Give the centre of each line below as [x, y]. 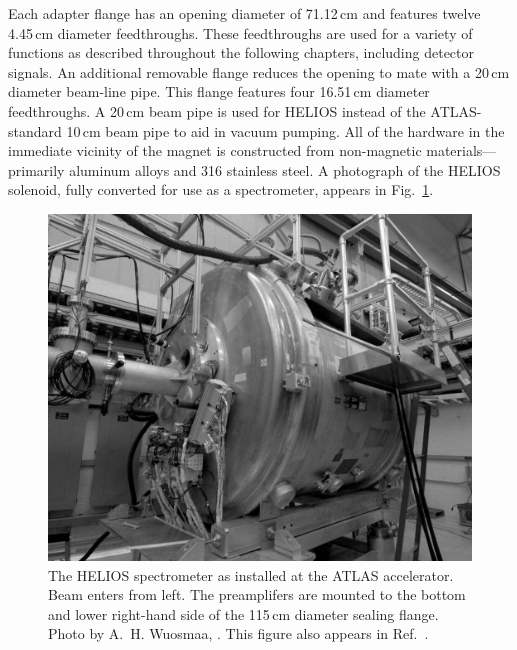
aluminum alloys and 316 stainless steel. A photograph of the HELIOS [285, 169]
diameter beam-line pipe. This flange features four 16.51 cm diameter [219, 91]
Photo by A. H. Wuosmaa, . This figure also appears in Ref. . [238, 633]
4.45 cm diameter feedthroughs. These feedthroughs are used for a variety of [240, 32]
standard [35, 130]
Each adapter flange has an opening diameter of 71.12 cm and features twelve [244, 13]
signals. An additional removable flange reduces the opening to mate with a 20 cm [259, 71]
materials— [461, 150]
